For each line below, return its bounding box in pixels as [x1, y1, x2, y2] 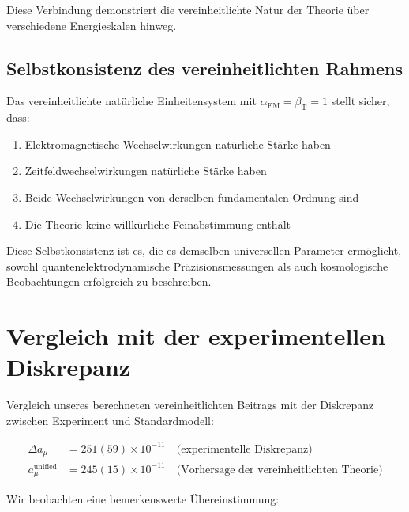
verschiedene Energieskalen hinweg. [6, 17, 177, 33]
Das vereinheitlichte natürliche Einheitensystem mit [6, 93, 257, 109]
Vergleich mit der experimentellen [6, 320, 385, 352]
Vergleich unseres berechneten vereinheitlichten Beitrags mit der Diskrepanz [6, 396, 374, 413]
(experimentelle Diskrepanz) [176, 443, 313, 455]
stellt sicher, [331, 93, 390, 109]
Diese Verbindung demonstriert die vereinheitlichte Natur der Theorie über [6, 2, 370, 17]
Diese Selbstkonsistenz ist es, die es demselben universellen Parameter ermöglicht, [6, 242, 402, 259]
